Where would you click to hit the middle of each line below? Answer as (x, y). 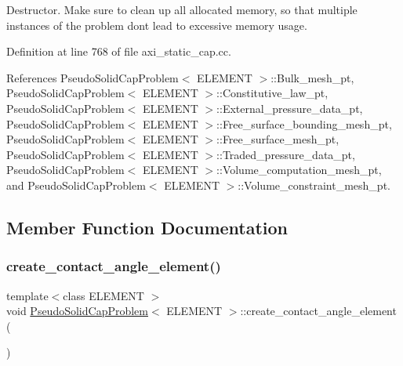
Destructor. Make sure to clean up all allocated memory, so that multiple (182, 9)
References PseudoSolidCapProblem (93, 77)
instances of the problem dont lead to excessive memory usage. (157, 25)
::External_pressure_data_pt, (290, 108)
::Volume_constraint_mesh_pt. (314, 185)
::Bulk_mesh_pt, (312, 77)
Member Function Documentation (147, 227)
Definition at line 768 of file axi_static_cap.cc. (119, 51)
